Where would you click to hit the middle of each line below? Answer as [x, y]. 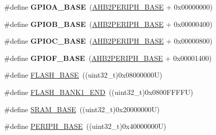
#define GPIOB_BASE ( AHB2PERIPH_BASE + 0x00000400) [108, 24]
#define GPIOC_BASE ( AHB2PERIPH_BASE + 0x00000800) [109, 41]
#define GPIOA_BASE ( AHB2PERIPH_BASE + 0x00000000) [109, 7]
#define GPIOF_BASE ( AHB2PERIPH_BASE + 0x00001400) [108, 58]
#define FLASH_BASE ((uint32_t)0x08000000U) [83, 75]
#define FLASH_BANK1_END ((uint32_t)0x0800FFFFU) [99, 92]
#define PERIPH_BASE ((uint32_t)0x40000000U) [85, 126]
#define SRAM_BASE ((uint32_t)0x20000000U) [82, 109]
